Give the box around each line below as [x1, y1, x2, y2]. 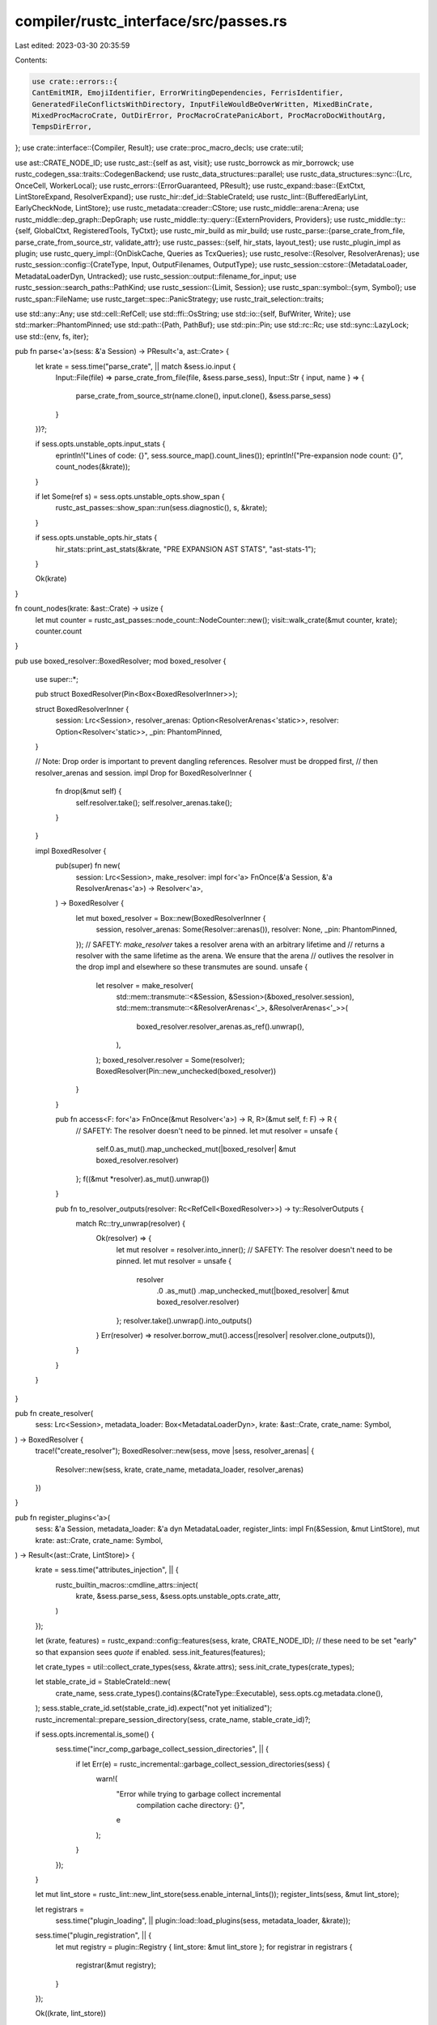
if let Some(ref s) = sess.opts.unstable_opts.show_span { [35, 492, 226, 501]
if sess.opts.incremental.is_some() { [35, 1729, 155, 1739]
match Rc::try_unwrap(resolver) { [75, 1218, 186, 1228]
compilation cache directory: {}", [136, 1800, 245, 1810]
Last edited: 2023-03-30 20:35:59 [15, 40, 130, 50]
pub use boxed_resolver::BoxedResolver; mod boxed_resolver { [15, 656, 227, 666]
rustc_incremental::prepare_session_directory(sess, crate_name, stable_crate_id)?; [35, 1714, 311, 1724]
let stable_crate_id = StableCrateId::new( [35, 1677, 171, 1686]
